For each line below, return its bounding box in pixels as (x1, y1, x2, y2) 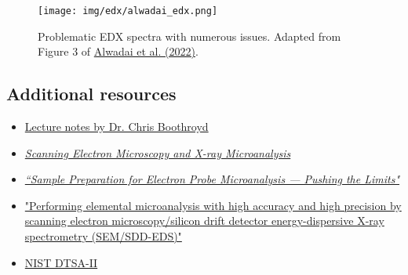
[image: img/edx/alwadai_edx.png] (38, 5, 218, 16)
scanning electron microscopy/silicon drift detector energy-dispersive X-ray (24, 212, 384, 229)
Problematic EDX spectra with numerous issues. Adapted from (38, 27, 341, 44)
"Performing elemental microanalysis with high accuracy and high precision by (24, 197, 402, 213)
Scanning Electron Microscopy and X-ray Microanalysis (24, 144, 291, 161)
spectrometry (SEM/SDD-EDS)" (24, 228, 182, 244)
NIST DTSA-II (24, 254, 98, 270)
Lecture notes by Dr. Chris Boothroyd (24, 118, 209, 135)
